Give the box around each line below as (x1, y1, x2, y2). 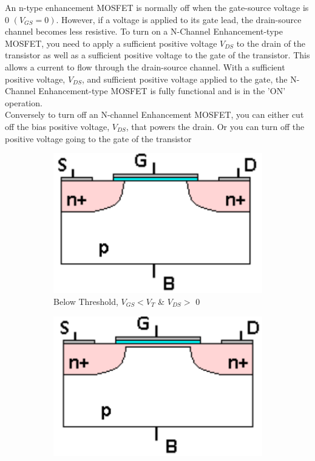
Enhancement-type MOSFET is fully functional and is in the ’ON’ (38, 84, 286, 97)
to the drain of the (236, 36, 306, 49)
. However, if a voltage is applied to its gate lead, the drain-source (56, 13, 302, 26)
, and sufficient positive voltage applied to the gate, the (82, 72, 288, 85)
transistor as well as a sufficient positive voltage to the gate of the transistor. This (5, 49, 310, 61)
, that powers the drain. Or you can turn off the (126, 120, 305, 132)
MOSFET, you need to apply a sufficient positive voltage (5, 36, 217, 49)
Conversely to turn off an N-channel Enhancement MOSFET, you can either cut (5, 108, 304, 121)
